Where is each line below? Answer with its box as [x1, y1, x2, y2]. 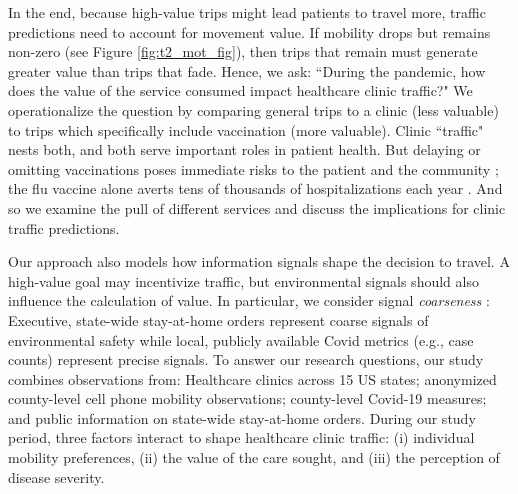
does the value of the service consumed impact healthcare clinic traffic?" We [8, 80, 473, 101]
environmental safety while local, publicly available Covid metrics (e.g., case [8, 329, 474, 350]
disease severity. [8, 466, 105, 487]
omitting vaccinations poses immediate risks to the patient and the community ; [8, 158, 499, 179]
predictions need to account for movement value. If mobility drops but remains [8, 21, 491, 42]
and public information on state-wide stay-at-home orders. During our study [8, 407, 476, 428]
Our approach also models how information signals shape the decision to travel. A [8, 251, 510, 272]
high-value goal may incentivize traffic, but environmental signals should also [8, 270, 479, 291]
